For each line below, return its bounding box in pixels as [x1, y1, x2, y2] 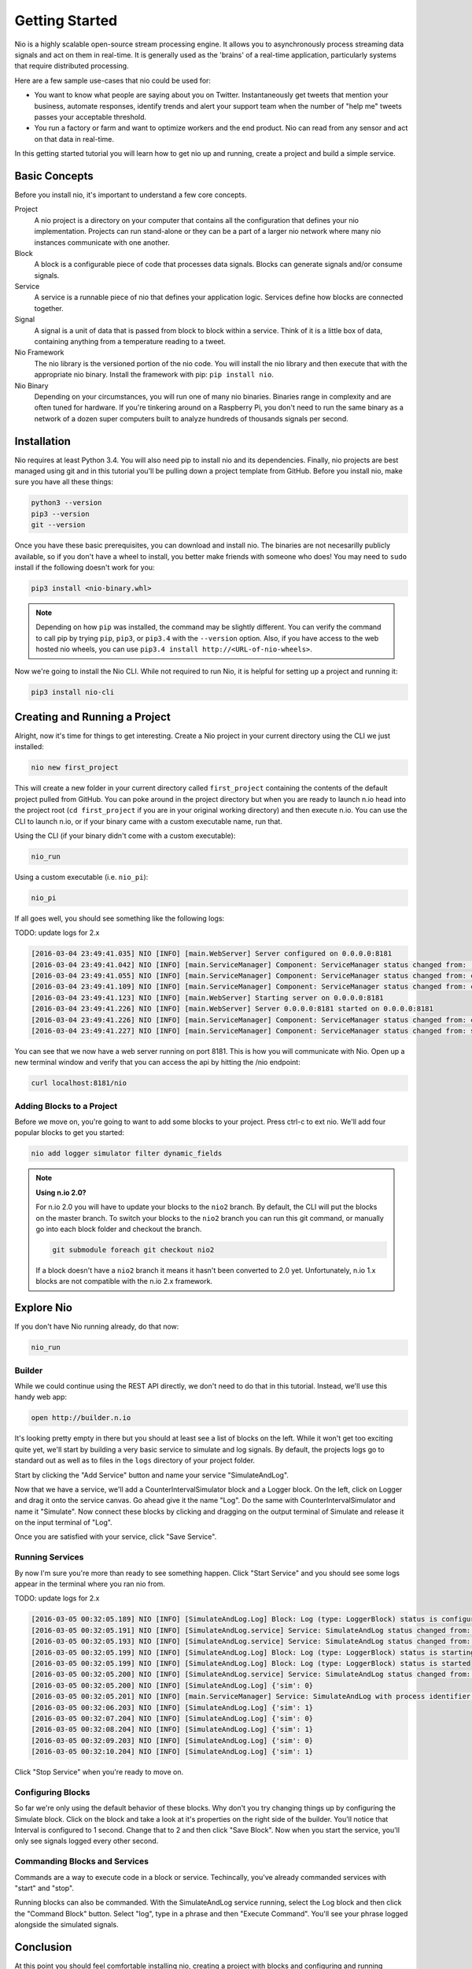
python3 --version [31, 499, 102, 507]
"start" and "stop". [14, 1883, 75, 1893]
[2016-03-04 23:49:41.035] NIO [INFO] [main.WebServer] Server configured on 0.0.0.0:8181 [31, 949, 393, 959]
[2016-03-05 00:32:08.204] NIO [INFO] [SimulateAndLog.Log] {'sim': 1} [31, 1725, 314, 1734]
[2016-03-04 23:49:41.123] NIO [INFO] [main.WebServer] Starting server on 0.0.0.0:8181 [31, 993, 385, 1002]
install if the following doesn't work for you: [14, 563, 155, 572]
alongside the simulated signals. [14, 1920, 119, 1930]
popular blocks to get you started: [14, 1128, 125, 1137]
